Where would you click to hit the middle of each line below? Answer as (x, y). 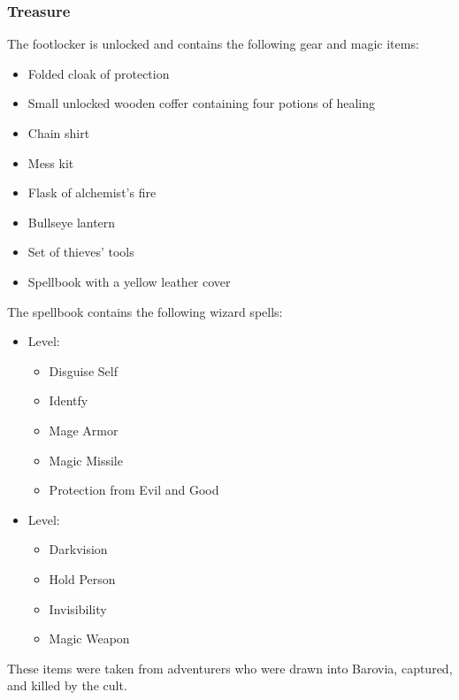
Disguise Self (83, 370)
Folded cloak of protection (99, 73)
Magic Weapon (89, 638)
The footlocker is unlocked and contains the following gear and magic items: (213, 44)
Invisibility (78, 608)
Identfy (69, 400)
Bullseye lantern (72, 222)
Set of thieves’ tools (81, 252)
